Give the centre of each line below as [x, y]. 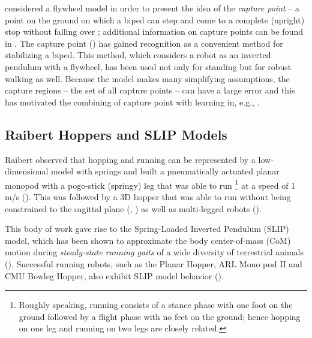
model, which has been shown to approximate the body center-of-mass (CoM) [148, 240]
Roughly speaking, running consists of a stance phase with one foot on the [156, 305]
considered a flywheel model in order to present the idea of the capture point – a [152, 8]
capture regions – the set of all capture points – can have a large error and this [150, 90]
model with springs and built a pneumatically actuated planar [165, 171]
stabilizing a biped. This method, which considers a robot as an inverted [138, 55]
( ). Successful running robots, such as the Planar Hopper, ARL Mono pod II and [154, 263]
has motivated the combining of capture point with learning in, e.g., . [132, 102]
